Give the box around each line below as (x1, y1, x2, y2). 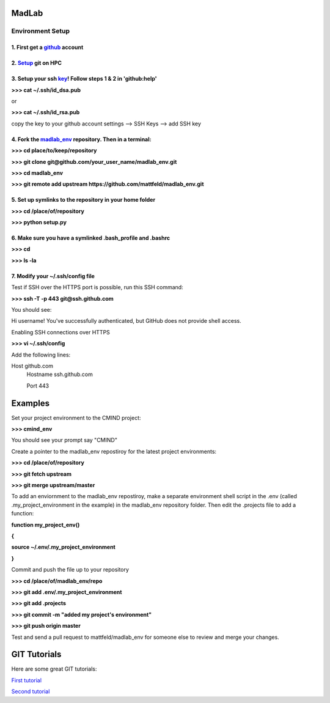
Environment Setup (11, 27, 70, 35)
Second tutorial (11, 688, 50, 695)
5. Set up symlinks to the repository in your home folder (11, 196, 156, 204)
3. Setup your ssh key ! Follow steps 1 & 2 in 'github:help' (11, 75, 157, 83)
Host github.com (11, 363, 54, 369)
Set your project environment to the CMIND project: (11, 414, 141, 421)
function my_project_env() (11, 521, 80, 528)
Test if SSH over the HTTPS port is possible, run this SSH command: (11, 284, 183, 291)
